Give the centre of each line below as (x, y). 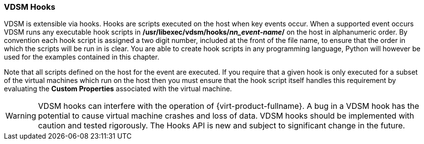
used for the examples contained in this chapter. (82, 57)
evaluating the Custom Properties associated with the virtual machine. (118, 89)
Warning (21, 116)
